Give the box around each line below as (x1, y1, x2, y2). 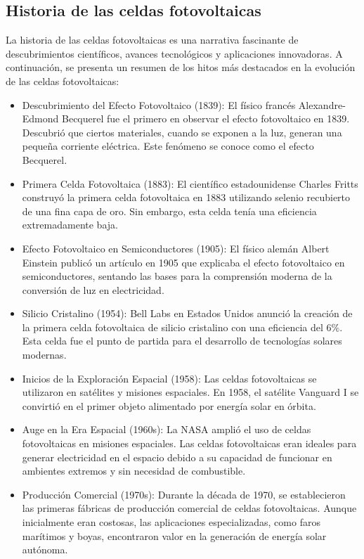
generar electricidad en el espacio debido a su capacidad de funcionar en (22, 449, 332, 464)
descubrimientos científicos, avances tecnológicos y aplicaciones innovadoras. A (6, 46, 343, 60)
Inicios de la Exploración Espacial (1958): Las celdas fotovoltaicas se (22, 371, 317, 385)
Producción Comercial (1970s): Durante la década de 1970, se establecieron (22, 487, 346, 501)
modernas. (22, 347, 67, 362)
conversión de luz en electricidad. (22, 282, 164, 297)
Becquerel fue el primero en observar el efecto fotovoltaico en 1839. (62, 111, 350, 126)
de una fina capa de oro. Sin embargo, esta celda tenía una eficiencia (22, 203, 317, 218)
